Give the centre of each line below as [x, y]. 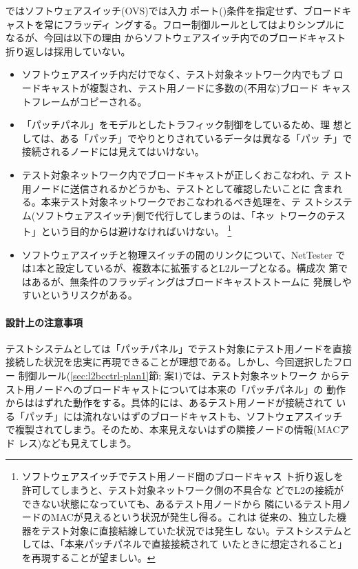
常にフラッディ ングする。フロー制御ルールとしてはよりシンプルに [194, 24]
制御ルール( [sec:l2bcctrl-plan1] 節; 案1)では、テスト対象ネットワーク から [179, 375]
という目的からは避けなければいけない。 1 [136, 230]
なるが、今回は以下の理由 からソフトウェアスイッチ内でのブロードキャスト [176, 38]
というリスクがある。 [89, 295]
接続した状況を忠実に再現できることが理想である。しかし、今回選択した [169, 362]
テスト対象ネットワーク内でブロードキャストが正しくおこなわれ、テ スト [187, 174]
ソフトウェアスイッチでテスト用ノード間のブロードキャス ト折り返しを [182, 476]
